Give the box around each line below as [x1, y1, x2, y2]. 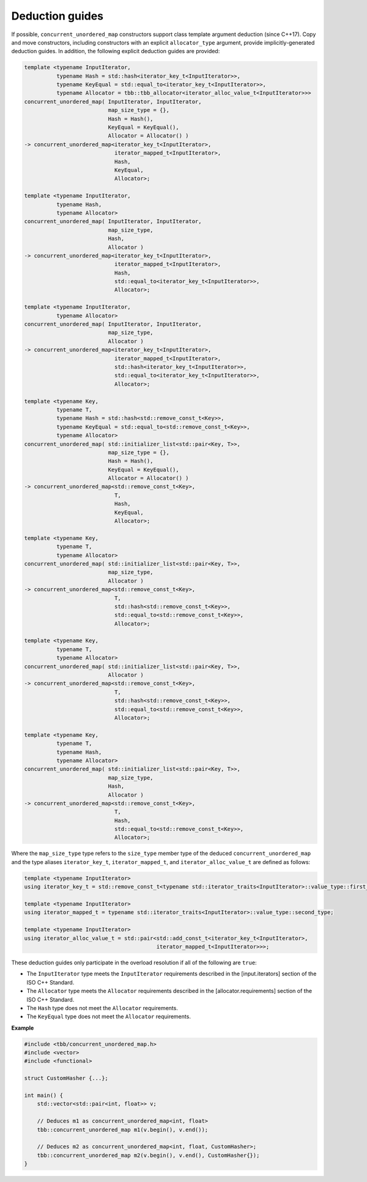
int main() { [24, 1092, 64, 1099]
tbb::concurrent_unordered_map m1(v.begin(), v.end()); [37, 1126, 209, 1133]
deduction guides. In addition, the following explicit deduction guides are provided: [11, 48, 220, 55]
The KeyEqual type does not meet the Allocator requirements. [26, 1013, 191, 1021]
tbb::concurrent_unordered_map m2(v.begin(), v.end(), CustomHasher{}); [37, 1151, 260, 1159]
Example [11, 1024, 34, 1032]
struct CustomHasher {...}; [24, 1075, 108, 1082]
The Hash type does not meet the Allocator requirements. [26, 1004, 179, 1011]
